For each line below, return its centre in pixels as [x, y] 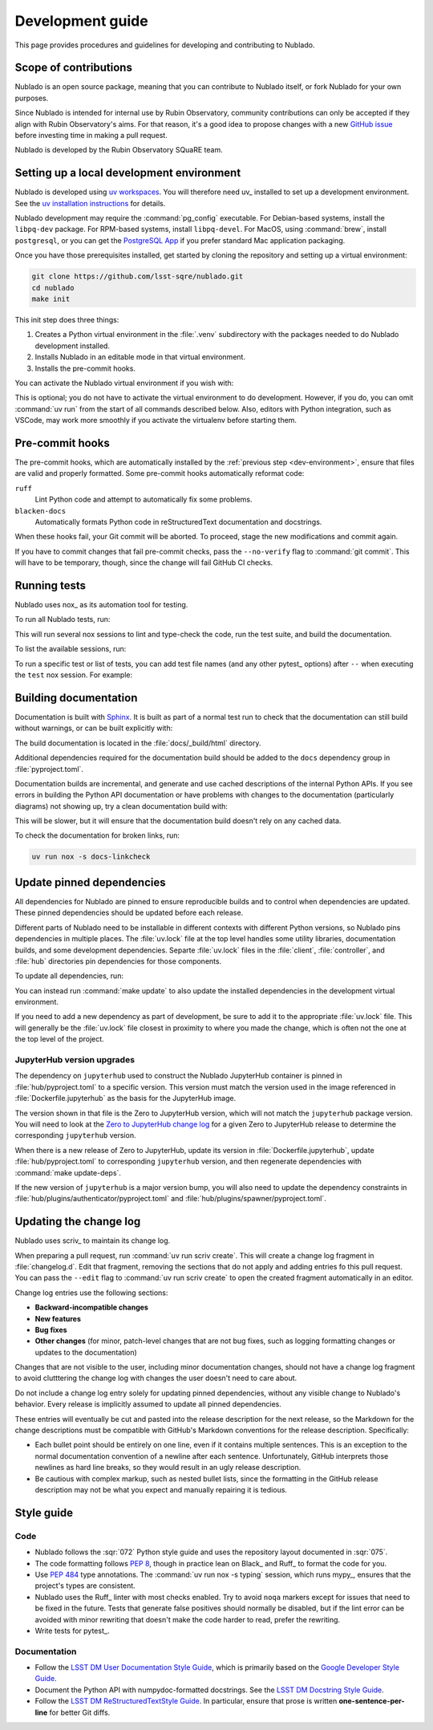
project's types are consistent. [85, 1586]
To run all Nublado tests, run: [63, 619]
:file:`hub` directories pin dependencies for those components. [118, 961]
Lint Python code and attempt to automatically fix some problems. [144, 500]
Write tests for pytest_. [72, 1631]
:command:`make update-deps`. [68, 1172]
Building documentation [76, 698]
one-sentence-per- [372, 1701]
